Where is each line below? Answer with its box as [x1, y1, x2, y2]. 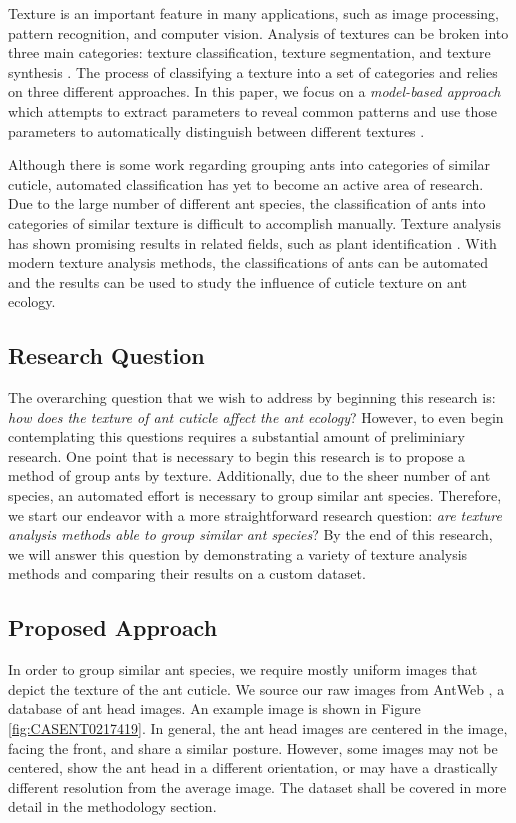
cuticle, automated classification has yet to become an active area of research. [8, 173, 484, 194]
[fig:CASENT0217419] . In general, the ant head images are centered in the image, [8, 718, 508, 739]
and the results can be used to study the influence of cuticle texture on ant [8, 271, 467, 292]
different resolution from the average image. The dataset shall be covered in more [8, 776, 507, 797]
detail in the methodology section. [8, 796, 217, 817]
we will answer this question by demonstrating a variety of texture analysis [8, 543, 468, 564]
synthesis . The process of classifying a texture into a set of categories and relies [8, 61, 498, 82]
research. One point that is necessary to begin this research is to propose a [8, 445, 465, 466]
